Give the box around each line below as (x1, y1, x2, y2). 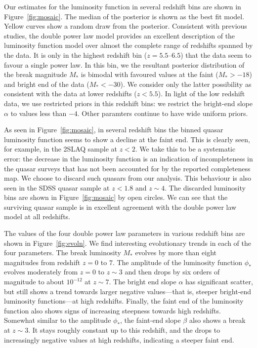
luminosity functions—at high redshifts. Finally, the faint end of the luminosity (4, 296, 244, 306)
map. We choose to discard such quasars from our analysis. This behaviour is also (4, 173, 251, 183)
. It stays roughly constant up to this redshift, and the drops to (28, 325, 220, 335)
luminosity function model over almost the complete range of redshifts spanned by (4, 40, 253, 50)
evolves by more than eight (135, 247, 216, 258)
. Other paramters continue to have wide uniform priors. (77, 108, 248, 118)
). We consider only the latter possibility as (120, 78, 252, 89)
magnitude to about (4, 276, 64, 287)
